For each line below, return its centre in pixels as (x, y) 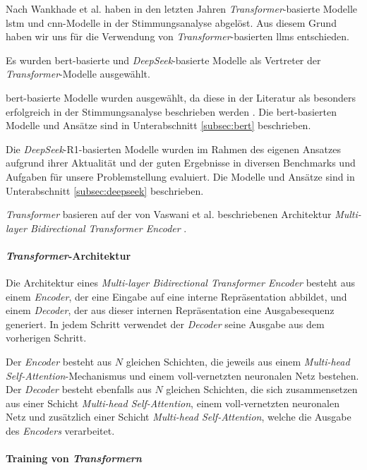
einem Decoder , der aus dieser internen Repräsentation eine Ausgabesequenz (170, 310)
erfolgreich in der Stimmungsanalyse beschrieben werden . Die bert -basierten (172, 111)
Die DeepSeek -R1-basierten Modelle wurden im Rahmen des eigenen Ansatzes (173, 149)
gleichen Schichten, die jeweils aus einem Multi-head (238, 362)
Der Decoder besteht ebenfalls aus (79, 389)
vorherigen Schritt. (46, 338)
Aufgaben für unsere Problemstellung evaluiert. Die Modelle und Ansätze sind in (180, 176)
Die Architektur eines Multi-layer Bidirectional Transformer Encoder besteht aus (181, 283)
